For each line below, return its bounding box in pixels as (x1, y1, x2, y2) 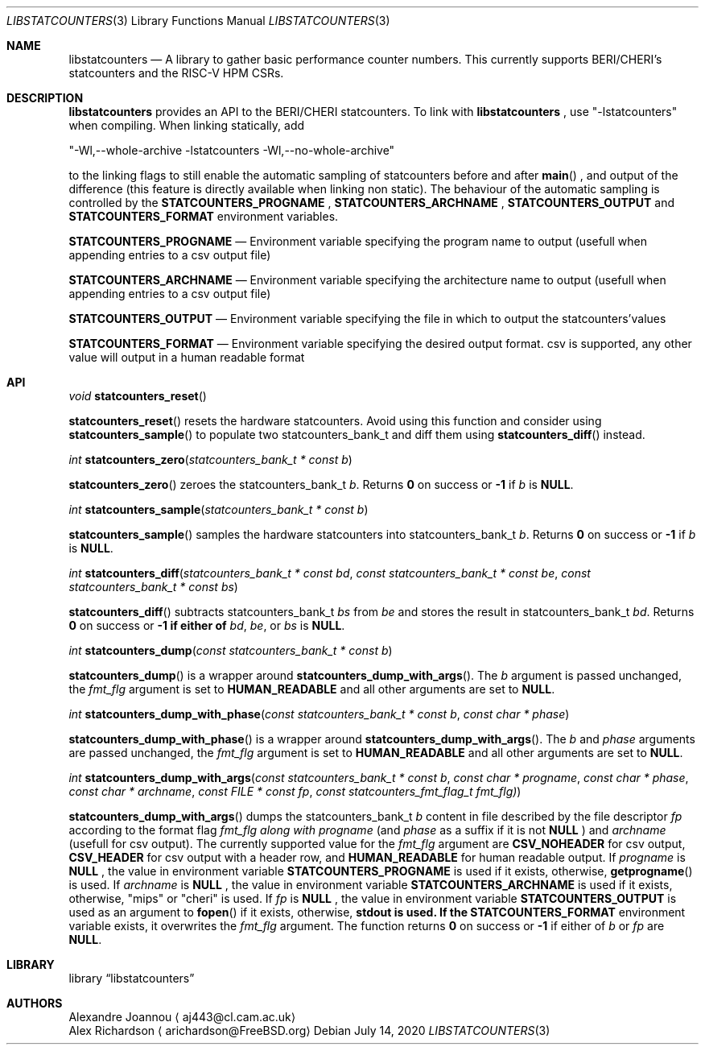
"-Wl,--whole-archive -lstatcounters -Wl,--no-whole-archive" (68, 143, 395, 157)
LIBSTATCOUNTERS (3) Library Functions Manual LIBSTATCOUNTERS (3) (6, 14, 390, 27)
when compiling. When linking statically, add (68, 118, 305, 132)
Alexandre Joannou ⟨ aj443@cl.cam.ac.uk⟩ (68, 1010, 296, 1024)
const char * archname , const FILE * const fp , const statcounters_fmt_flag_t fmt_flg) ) (68, 784, 522, 798)
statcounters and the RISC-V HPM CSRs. (68, 66, 284, 80)
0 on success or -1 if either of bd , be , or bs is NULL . (68, 619, 345, 632)
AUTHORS (6, 996, 63, 1010)
